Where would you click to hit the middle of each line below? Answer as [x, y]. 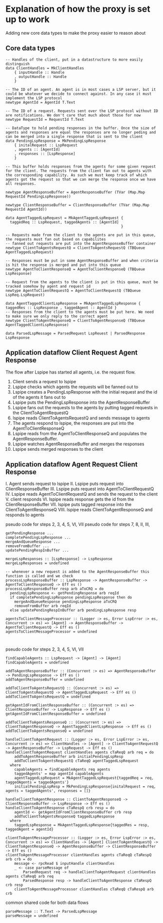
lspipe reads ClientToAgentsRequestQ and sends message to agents [81, 418]
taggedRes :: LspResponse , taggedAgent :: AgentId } [61, 308]
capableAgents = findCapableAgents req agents [62, 769]
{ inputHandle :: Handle [39, 72]
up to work [28, 19]
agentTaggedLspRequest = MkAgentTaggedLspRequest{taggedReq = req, [84, 778]
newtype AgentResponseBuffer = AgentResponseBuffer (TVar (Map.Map [75, 192]
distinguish [18, 64]
